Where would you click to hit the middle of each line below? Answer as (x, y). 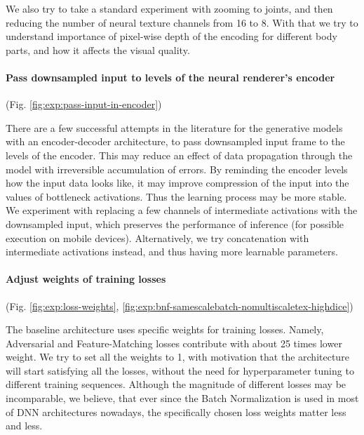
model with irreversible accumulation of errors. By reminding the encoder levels (177, 169)
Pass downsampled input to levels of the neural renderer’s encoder (170, 77)
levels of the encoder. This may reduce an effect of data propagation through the (179, 155)
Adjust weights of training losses (86, 279)
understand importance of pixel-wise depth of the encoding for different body (171, 36)
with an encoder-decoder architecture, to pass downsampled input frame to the (175, 141)
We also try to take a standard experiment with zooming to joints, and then (169, 8)
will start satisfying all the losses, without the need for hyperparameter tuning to (180, 370)
